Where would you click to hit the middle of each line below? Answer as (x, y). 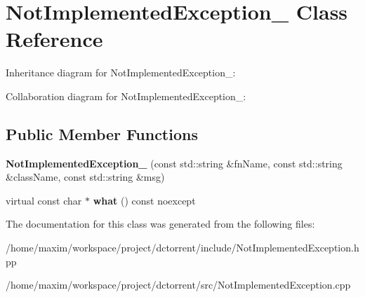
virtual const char (44, 200)
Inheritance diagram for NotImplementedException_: (121, 72)
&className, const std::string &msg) (85, 177)
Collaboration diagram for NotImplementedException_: (126, 96)
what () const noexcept (144, 200)
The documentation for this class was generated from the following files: (160, 224)
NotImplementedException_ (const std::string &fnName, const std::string (174, 163)
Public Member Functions (102, 133)
